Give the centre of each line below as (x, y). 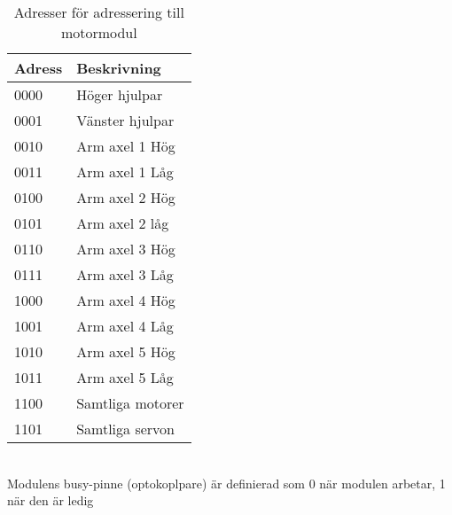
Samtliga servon (125, 429)
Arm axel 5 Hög (126, 351)
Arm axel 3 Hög (126, 249)
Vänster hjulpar (125, 120)
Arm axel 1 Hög (126, 146)
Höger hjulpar (120, 94)
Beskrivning (119, 68)
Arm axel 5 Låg (125, 377)
